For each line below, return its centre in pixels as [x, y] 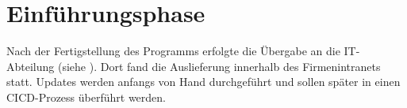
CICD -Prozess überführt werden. [86, 97]
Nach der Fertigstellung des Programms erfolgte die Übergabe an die [173, 51]
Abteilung [31, 66]
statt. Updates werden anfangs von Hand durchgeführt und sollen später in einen [203, 82]
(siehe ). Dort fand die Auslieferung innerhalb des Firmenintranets [219, 66]
